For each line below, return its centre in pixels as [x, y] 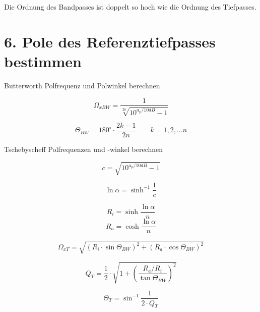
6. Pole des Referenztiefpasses [110, 41]
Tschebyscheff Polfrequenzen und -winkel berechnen [84, 149]
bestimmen [43, 61]
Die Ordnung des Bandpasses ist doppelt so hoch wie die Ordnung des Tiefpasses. [130, 7]
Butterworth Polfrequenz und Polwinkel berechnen [82, 85]
